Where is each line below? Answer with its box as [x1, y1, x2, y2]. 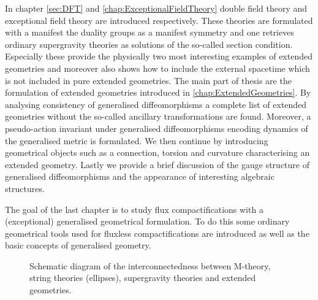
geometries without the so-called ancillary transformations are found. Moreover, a [5, 110, 311, 123]
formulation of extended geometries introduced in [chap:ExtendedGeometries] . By [5, 86, 311, 99]
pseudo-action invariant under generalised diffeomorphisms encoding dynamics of [5, 121, 308, 134]
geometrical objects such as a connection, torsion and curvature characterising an [5, 146, 310, 159]
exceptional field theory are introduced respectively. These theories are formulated [5, 13, 313, 26]
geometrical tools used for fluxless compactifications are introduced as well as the [5, 226, 309, 239]
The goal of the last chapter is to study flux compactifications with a [5, 202, 263, 215]
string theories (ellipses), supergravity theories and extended [29, 271, 256, 284]
